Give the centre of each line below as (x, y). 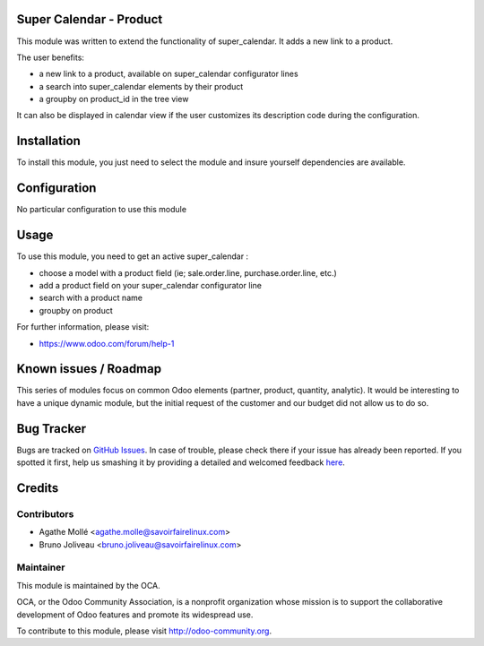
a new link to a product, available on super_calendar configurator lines (169, 74)
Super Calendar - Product (90, 19)
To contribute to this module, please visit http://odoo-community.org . (144, 631)
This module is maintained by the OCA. (88, 585)
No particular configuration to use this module (102, 210)
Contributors (45, 513)
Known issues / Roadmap (89, 369)
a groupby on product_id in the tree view (114, 99)
